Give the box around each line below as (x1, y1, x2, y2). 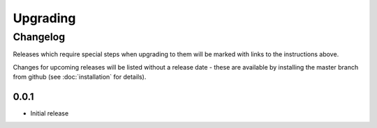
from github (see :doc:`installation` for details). (13, 73, 147, 81)
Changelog (13, 31, 66, 43)
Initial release (30, 109, 69, 118)
